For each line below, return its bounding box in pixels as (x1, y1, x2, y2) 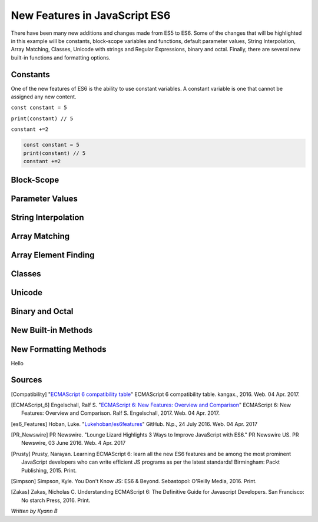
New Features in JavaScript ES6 (11, 9, 171, 22)
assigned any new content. (11, 93, 77, 100)
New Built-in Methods (11, 325, 93, 335)
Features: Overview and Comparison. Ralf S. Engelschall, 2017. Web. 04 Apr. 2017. (21, 409, 220, 417)
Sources (11, 375, 42, 385)
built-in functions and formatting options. (11, 54, 111, 61)
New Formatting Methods (11, 344, 107, 354)
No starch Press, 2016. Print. (21, 497, 91, 504)
